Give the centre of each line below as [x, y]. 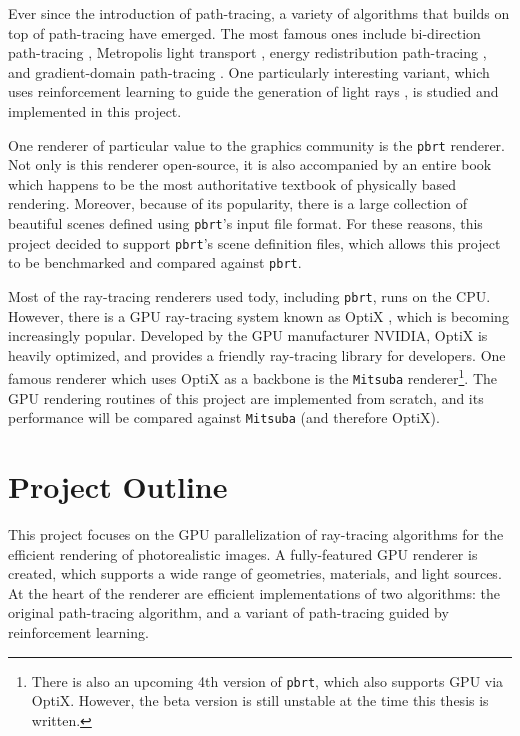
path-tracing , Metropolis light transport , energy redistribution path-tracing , [247, 52]
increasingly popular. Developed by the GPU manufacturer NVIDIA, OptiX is [248, 335]
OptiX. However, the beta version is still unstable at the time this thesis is [260, 700]
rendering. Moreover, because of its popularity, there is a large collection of [238, 203]
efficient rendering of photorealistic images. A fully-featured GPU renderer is [243, 553]
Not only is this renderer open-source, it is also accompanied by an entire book [250, 164]
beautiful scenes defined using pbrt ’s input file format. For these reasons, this [245, 223]
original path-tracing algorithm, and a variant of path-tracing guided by [228, 612]
